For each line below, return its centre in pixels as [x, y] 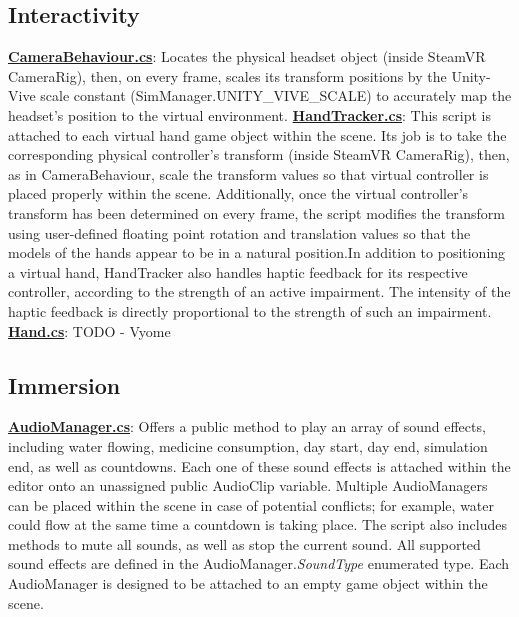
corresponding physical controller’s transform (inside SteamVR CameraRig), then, [259, 154]
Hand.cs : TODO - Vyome [89, 330]
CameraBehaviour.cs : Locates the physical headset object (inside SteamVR [247, 56]
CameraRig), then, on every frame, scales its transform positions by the [227, 75]
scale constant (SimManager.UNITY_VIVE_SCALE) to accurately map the [276, 95]
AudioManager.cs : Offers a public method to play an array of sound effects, [247, 426]
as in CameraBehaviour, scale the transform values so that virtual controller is [248, 173]
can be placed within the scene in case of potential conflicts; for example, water [251, 504]
